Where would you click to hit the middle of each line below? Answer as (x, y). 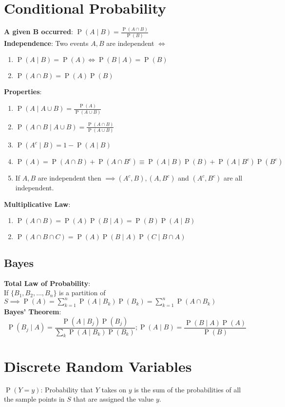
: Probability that (67, 389)
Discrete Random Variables (98, 366)
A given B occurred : (38, 31)
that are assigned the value (114, 399)
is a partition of (82, 293)
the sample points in (34, 399)
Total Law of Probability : (47, 283)
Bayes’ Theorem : (33, 312)
